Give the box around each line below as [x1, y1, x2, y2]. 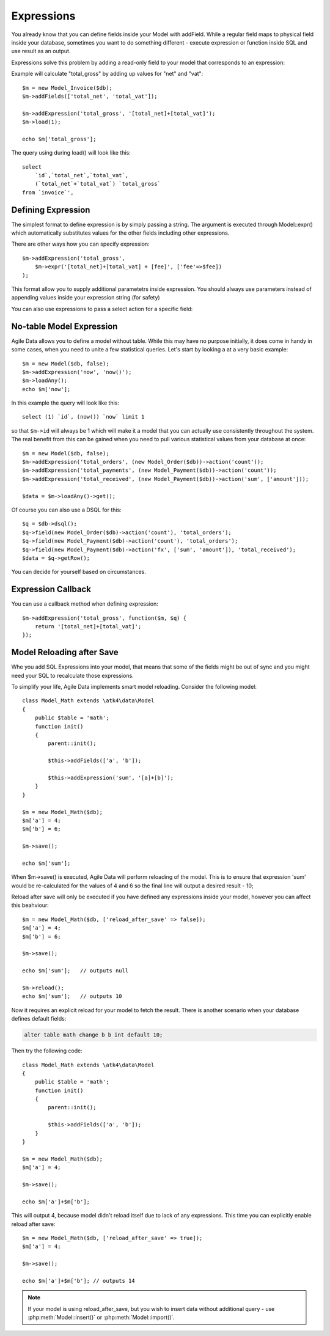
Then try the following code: [11, 1047, 82, 1054]
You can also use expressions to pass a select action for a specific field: [11, 305, 193, 312]
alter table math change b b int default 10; [24, 1032, 163, 1038]
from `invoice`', [22, 189, 74, 196]
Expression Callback [11, 584, 92, 595]
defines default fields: [11, 1015, 67, 1022]
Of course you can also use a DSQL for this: [11, 506, 122, 513]
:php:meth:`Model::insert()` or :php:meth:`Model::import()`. [28, 1314, 175, 1321]
